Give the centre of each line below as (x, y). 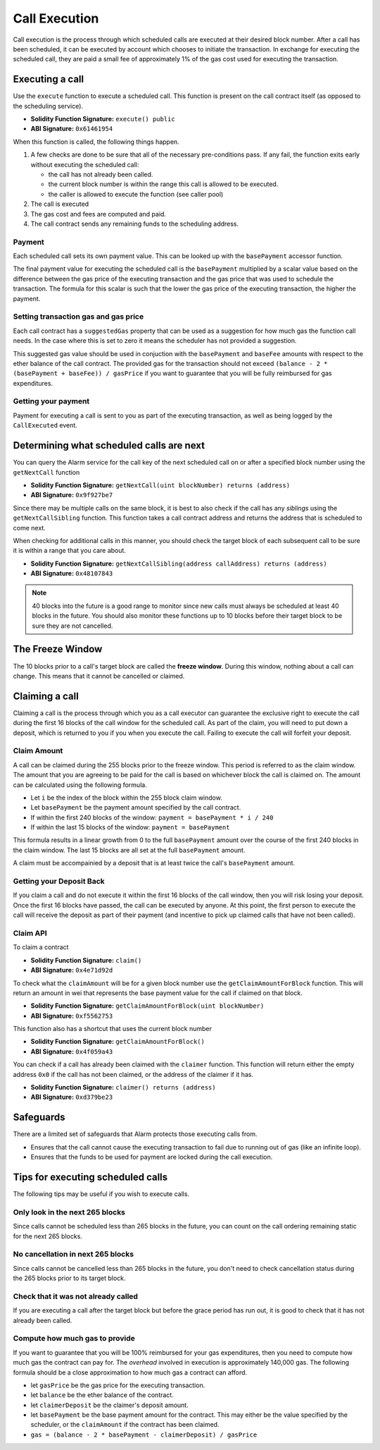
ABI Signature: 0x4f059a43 (72, 1052)
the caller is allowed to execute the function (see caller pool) (136, 194)
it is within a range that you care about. (70, 551)
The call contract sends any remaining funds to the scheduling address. (135, 224)
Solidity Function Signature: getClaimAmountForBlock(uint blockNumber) (147, 1006)
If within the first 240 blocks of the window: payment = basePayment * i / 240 (152, 817)
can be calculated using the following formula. (80, 785)
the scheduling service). (48, 106)
